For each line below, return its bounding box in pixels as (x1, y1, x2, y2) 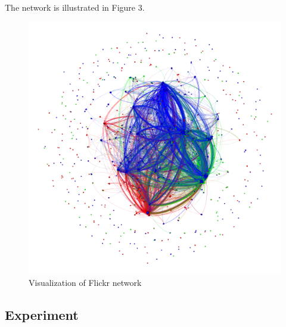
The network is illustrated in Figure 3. (5, 1, 145, 13)
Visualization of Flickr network (29, 276, 142, 289)
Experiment (5, 306, 79, 324)
